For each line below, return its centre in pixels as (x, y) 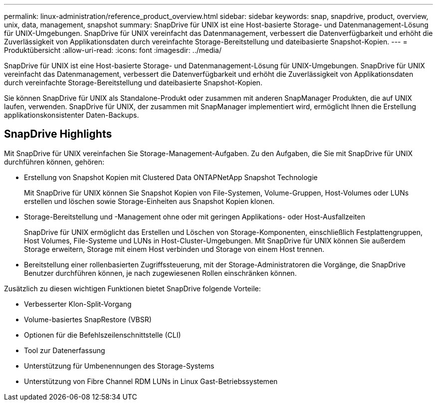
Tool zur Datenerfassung (65, 350)
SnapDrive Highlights (58, 134)
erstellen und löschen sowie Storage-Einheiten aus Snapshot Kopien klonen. (149, 201)
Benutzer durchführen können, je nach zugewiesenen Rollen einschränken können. (160, 273)
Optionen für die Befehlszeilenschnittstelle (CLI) (103, 335)
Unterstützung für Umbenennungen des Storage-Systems (119, 366)
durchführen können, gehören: (54, 162)
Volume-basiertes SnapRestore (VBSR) (88, 319)
